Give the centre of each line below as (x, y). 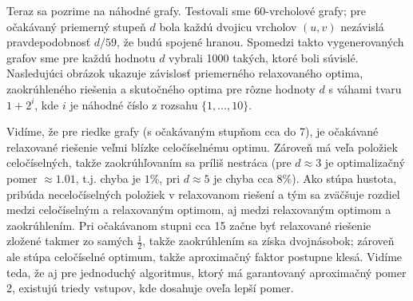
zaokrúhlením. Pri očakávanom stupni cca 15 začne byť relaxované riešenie (189, 225)
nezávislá (362, 26)
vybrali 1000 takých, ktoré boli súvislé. (264, 57)
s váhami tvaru (365, 88)
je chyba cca (243, 178)
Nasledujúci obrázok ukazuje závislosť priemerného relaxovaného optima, (185, 73)
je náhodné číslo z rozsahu (134, 104)
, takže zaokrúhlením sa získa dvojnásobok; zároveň (268, 241)
